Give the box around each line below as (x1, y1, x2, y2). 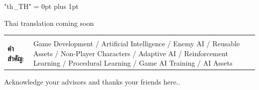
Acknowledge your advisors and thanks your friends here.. (4, 77, 180, 87)
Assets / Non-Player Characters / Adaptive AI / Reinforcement (33, 48, 228, 58)
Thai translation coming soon (4, 17, 94, 28)
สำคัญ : (7, 53, 25, 63)
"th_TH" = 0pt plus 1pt (4, 1, 79, 11)
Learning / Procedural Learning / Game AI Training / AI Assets (33, 58, 233, 68)
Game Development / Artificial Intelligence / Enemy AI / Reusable (33, 38, 240, 49)
